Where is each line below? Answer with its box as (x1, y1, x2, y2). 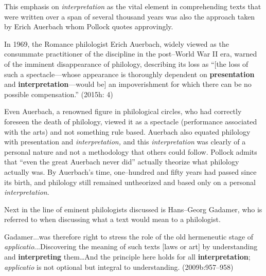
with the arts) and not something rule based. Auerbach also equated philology (4, 126, 251, 137)
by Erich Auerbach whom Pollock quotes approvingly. (4, 21, 173, 32)
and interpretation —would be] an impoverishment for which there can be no (4, 79, 252, 89)
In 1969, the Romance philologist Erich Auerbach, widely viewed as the (4, 38, 229, 49)
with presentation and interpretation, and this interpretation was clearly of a (4, 136, 246, 147)
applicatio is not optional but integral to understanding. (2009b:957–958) (4, 261, 234, 272)
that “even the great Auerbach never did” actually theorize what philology (4, 156, 239, 167)
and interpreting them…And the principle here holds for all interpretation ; (4, 251, 251, 262)
